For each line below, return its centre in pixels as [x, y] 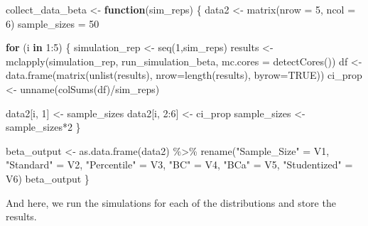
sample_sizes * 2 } [43, 127]
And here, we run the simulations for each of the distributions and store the [171, 202]
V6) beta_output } [48, 178]
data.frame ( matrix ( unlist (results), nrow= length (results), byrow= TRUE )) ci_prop [184, 75]
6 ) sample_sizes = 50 [53, 23]
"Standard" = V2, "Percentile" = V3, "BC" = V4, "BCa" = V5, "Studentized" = [179, 165]
